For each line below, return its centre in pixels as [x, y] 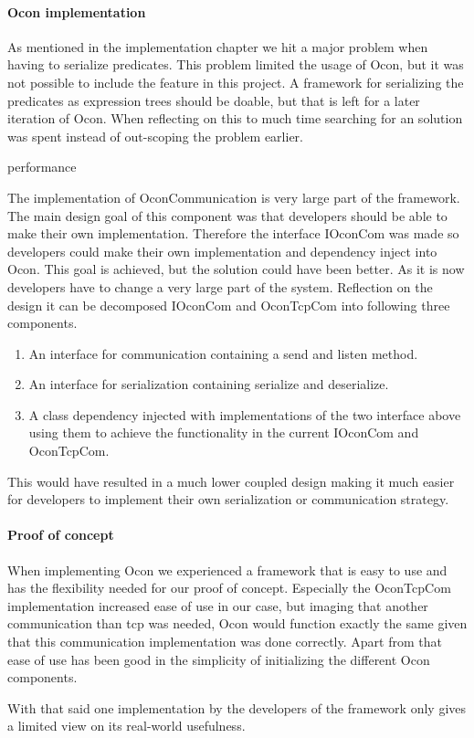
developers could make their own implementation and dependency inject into [222, 251]
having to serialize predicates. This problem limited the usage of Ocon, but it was [236, 64]
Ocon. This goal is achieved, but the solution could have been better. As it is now [236, 269]
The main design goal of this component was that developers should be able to [227, 215]
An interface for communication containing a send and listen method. [223, 353]
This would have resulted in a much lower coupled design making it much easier [231, 481]
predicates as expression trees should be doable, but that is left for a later [214, 100]
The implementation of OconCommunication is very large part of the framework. [234, 197]
